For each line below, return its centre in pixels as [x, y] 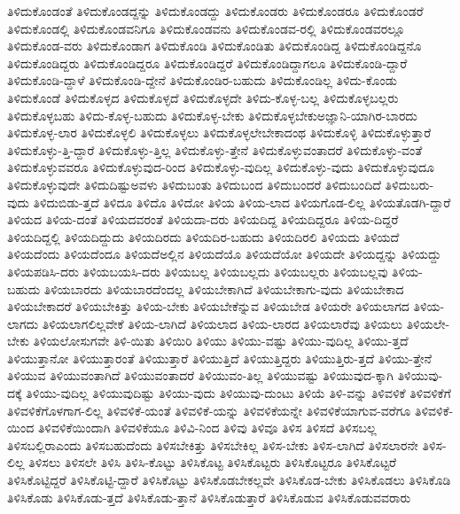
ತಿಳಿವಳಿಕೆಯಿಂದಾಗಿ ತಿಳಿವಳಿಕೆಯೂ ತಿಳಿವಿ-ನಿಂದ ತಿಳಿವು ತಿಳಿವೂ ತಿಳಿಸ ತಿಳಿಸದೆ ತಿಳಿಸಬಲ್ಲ [207, 428]
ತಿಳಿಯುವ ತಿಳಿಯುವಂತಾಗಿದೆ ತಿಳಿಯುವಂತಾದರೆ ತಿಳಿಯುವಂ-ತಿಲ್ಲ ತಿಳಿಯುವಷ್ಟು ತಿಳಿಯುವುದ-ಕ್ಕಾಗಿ [200, 375]
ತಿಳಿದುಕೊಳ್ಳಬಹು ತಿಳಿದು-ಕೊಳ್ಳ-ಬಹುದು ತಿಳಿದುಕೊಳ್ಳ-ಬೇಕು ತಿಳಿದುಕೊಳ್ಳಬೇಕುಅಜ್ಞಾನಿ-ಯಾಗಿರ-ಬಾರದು [212, 115]
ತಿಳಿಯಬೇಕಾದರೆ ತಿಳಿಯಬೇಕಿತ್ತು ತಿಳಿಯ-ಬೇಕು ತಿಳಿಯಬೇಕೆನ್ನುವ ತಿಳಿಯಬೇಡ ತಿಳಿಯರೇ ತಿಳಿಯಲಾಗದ [208, 306]
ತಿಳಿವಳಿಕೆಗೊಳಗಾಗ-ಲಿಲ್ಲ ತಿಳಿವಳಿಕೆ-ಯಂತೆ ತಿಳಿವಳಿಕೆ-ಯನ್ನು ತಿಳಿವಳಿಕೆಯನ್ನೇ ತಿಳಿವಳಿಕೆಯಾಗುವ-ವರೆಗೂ [209, 410]
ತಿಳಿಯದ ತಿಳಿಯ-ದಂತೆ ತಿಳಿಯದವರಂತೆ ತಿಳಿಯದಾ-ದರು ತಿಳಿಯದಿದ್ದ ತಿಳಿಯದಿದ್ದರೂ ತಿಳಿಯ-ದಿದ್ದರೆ [203, 219]
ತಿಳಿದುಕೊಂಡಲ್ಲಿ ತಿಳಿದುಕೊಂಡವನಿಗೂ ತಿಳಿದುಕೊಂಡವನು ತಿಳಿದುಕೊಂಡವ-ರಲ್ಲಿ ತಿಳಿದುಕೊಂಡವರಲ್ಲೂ [206, 28]
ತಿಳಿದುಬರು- [409, 184]
